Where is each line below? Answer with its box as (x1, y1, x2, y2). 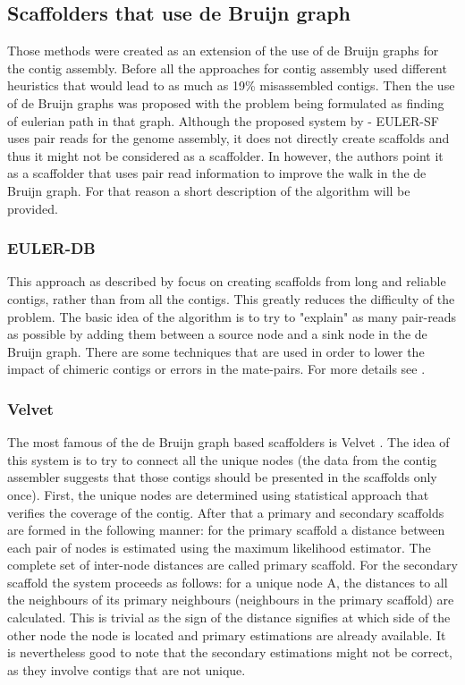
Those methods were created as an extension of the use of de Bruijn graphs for (7, 41, 439, 60)
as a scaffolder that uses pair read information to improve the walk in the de (7, 164, 427, 182)
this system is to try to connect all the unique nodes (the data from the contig (7, 450, 437, 469)
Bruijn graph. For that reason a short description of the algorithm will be (7, 181, 410, 199)
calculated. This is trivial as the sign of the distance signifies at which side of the (7, 608, 451, 627)
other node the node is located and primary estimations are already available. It (7, 625, 446, 644)
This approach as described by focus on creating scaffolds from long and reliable (7, 272, 446, 291)
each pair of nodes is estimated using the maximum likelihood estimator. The (7, 537, 431, 556)
